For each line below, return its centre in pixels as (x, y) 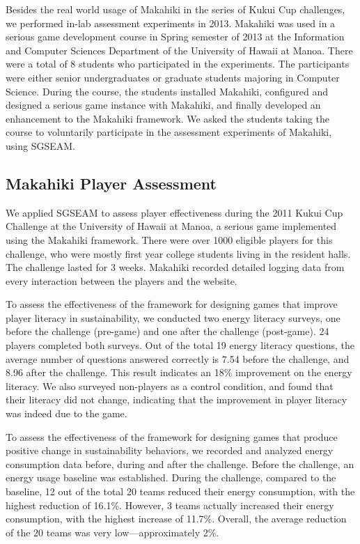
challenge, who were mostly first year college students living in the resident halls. (178, 253)
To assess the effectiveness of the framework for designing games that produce (172, 436)
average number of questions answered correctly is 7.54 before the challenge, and (178, 358)
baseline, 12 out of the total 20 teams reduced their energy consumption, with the (180, 491)
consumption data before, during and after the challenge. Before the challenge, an (180, 464)
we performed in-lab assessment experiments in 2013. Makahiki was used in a (171, 23)
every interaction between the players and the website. (122, 280)
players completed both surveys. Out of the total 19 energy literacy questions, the (180, 345)
